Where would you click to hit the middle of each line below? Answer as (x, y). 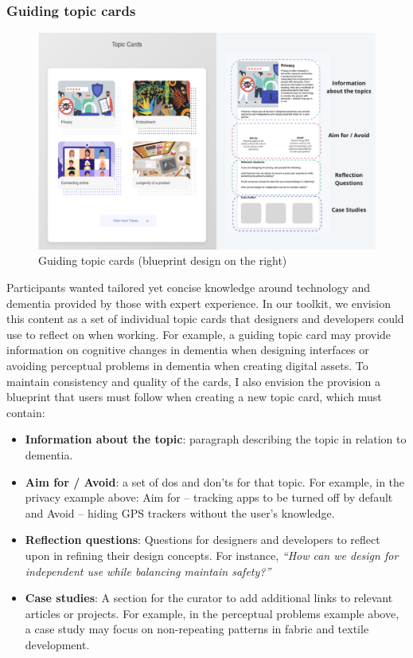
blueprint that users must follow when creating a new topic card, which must (194, 397)
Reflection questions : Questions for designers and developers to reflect (203, 540)
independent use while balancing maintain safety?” (148, 571)
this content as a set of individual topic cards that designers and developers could (205, 319)
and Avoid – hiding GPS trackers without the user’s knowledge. (180, 512)
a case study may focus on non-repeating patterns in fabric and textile (197, 629)
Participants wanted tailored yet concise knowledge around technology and (189, 288)
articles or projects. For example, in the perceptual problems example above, (212, 613)
